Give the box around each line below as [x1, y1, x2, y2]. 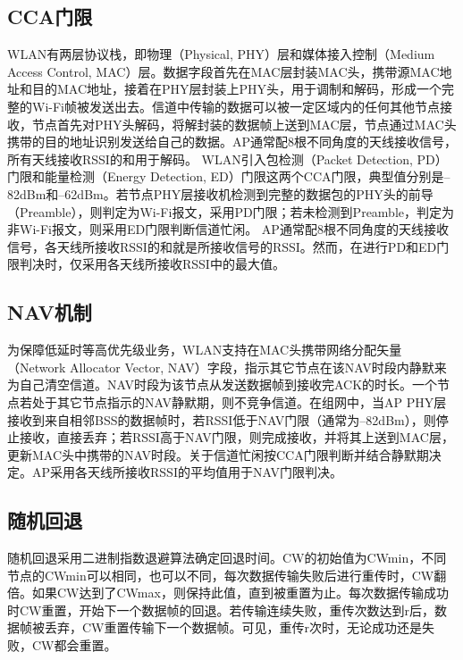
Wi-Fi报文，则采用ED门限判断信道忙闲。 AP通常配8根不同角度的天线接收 [19, 220, 449, 238]
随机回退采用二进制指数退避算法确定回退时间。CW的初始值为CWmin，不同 [7, 548, 447, 567]
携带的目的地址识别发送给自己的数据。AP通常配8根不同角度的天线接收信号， [7, 132, 458, 151]
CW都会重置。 [31, 636, 117, 655]
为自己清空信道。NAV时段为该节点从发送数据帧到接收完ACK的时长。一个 [7, 375, 438, 394]
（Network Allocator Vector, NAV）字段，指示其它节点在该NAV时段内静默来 [7, 357, 447, 376]
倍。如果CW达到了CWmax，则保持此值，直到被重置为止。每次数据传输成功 [7, 583, 449, 602]
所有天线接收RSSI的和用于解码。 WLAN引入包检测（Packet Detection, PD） [7, 149, 448, 168]
